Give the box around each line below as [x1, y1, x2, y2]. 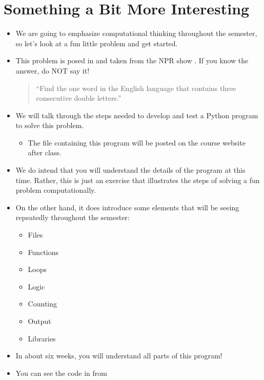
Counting [28, 298, 57, 309]
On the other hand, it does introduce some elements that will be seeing [15, 202, 239, 212]
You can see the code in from [15, 367, 108, 378]
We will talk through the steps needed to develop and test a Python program [15, 110, 258, 120]
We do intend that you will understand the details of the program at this [15, 165, 246, 175]
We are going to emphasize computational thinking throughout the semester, [15, 28, 257, 39]
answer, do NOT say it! [15, 65, 90, 76]
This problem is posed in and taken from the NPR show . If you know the [15, 55, 249, 66]
